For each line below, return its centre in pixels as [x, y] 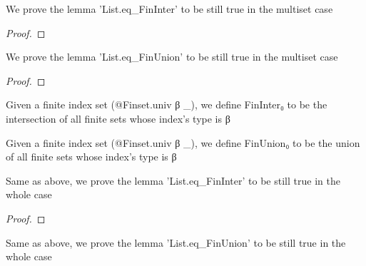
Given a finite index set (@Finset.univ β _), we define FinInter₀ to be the [167, 104]
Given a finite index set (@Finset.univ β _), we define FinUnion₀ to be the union [183, 142]
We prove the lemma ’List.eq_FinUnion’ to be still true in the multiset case [172, 57]
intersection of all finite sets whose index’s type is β [118, 118]
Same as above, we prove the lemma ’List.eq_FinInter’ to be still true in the [173, 180]
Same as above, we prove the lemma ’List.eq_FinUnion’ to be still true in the [176, 242]
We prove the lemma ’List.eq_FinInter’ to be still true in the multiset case [169, 9]
